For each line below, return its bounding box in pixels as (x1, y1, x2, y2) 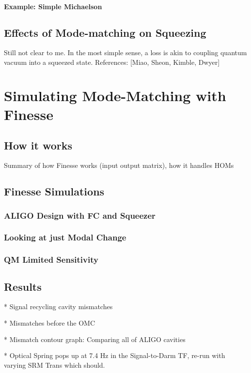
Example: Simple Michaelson (4, 1, 102, 11)
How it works (4, 137, 73, 152)
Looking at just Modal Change (4, 231, 126, 243)
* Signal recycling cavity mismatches (4, 301, 113, 312)
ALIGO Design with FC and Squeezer (4, 209, 156, 221)
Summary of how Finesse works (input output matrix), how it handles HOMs (4, 160, 234, 170)
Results (4, 279, 42, 294)
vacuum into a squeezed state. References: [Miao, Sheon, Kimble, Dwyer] (4, 57, 220, 67)
